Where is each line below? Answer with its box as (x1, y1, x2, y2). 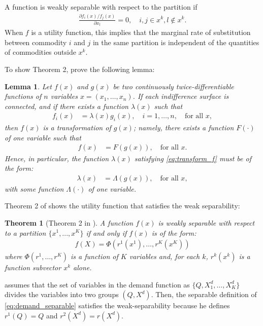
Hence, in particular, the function (5, 153, 109, 163)
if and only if (86, 227, 127, 238)
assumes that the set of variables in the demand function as (5, 279, 190, 289)
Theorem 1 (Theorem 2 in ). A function (5, 217, 134, 228)
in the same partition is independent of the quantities (92, 37, 259, 47)
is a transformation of (43, 122, 111, 133)
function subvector (5, 262, 61, 273)
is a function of (71, 251, 118, 262)
